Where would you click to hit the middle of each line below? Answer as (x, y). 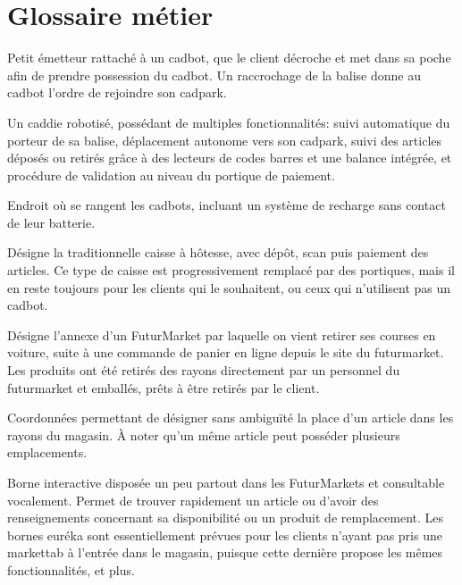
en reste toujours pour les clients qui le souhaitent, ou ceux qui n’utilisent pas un (229, 287)
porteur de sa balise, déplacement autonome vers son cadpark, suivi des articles (225, 140)
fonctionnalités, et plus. (71, 569)
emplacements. (47, 452)
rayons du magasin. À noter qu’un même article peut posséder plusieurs (204, 435)
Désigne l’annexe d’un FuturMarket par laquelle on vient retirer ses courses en (222, 334)
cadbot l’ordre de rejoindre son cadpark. (117, 92)
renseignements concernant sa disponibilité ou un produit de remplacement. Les (226, 518)
